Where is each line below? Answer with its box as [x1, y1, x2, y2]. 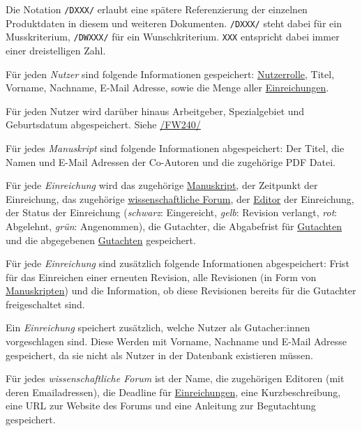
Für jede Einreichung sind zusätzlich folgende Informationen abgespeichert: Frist [6, 256, 349, 271]
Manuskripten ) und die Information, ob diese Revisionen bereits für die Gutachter [6, 283, 356, 298]
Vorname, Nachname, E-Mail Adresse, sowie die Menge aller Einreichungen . [6, 80, 329, 95]
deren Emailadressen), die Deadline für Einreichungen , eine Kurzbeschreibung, [6, 384, 341, 399]
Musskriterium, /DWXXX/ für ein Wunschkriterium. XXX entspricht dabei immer [6, 29, 340, 44]
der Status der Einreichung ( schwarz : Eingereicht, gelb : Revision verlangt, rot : [6, 205, 338, 220]
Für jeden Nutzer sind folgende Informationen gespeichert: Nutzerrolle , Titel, [6, 66, 335, 81]
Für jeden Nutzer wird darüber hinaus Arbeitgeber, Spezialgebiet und [6, 103, 305, 118]
